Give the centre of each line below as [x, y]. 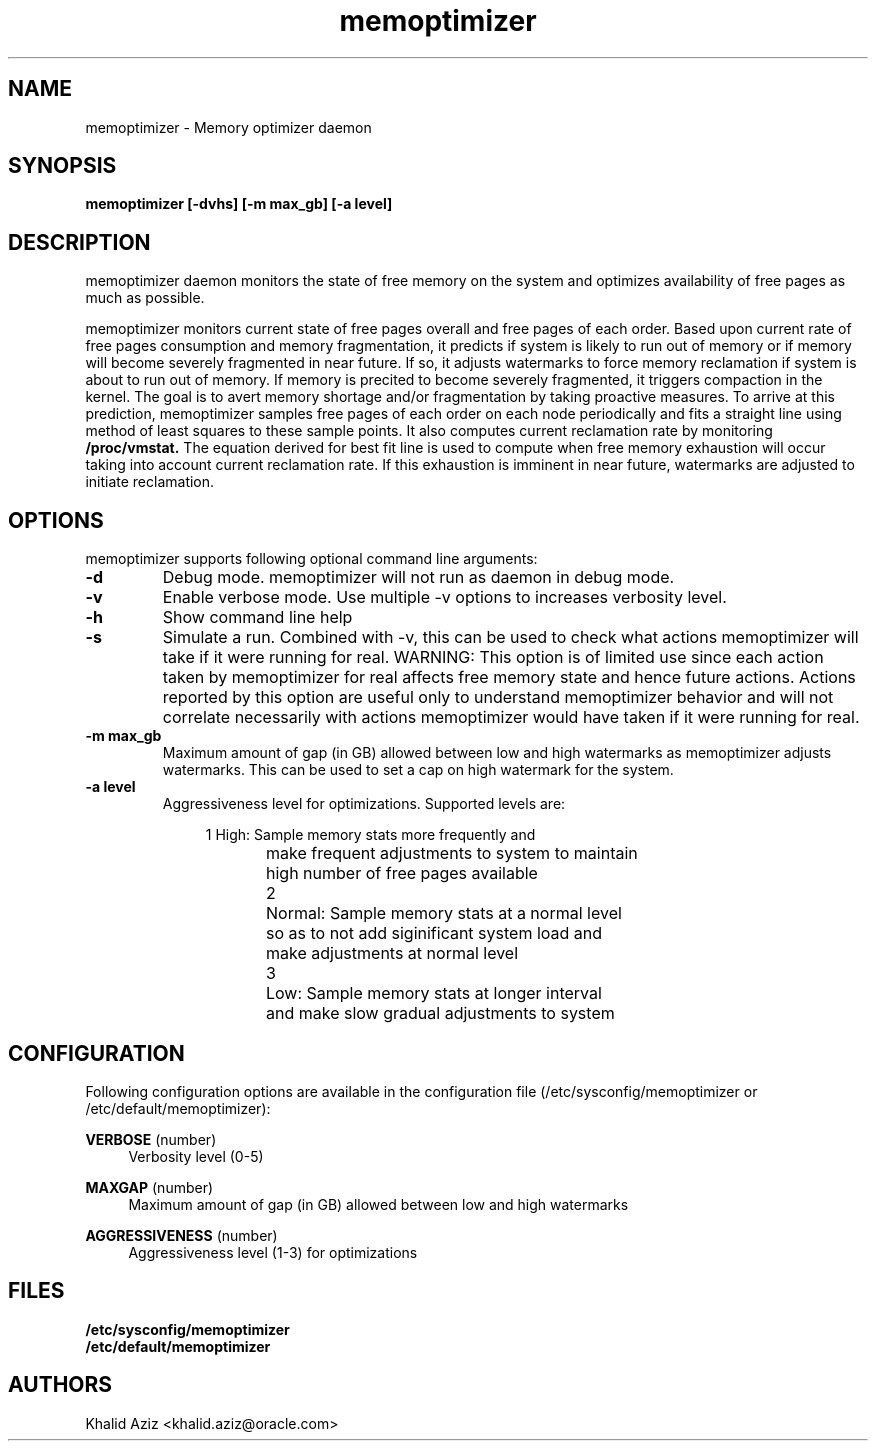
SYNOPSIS [62, 166]
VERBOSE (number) [151, 1139]
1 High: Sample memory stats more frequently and [370, 835]
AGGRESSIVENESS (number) [181, 1235]
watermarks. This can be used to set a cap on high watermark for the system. [418, 770]
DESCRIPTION [79, 242]
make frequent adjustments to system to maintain [452, 853]
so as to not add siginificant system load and [434, 933]
